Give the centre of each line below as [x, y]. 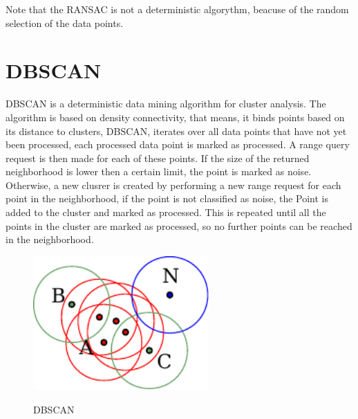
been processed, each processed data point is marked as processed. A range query [178, 144]
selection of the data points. [65, 23]
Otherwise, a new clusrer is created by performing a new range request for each [173, 185]
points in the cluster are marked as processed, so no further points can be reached [179, 225]
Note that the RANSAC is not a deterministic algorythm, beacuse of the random [177, 9]
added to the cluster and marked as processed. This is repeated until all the [166, 212]
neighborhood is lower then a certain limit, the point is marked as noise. [159, 171]
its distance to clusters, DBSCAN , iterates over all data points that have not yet [176, 131]
